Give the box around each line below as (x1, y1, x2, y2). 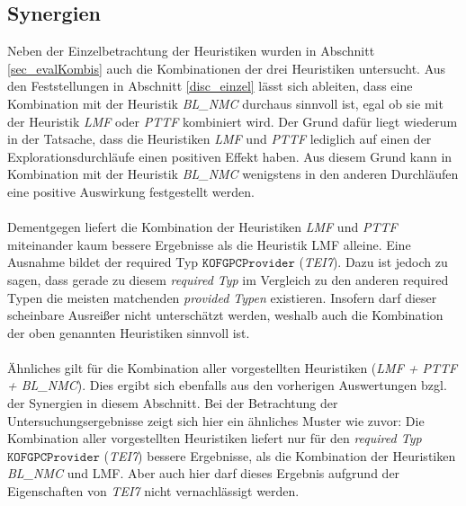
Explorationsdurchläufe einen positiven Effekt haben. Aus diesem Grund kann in (7, 146, 453, 165)
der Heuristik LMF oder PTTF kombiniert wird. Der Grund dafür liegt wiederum (7, 111, 458, 130)
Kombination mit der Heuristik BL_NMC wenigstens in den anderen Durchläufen (7, 164, 459, 183)
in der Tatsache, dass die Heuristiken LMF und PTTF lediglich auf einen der (7, 129, 432, 148)
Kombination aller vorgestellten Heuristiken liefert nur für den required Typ (7, 429, 422, 448)
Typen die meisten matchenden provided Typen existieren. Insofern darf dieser (7, 288, 437, 306)
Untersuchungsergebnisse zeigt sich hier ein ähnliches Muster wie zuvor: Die (7, 411, 425, 430)
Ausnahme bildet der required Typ (7, 253, 199, 271)
